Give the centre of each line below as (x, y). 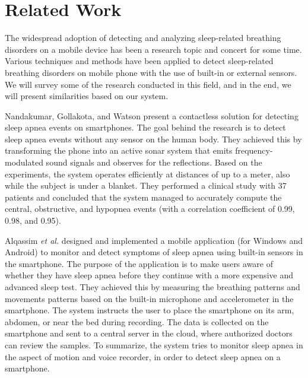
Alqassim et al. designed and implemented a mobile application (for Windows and (154, 240)
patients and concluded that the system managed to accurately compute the (143, 197)
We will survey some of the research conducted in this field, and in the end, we (148, 84)
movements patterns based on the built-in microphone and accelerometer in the (149, 298)
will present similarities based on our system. (87, 96)
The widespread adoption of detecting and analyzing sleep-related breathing (143, 38)
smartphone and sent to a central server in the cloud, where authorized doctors (149, 333)
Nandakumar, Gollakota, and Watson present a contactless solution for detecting (152, 115)
